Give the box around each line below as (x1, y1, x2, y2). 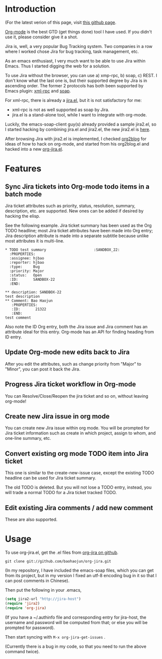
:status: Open (9, 273, 42, 277)
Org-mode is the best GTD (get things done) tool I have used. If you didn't (5, 29, 152, 34)
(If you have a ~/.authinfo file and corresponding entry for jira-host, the (5, 614, 147, 620)
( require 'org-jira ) (5, 605, 47, 611)
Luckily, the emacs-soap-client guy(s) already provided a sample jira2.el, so (5, 121, 157, 127)
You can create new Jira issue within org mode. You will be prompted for (5, 425, 150, 431)
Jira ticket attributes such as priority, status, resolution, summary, (5, 203, 135, 209)
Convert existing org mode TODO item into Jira (5, 450, 149, 458)
